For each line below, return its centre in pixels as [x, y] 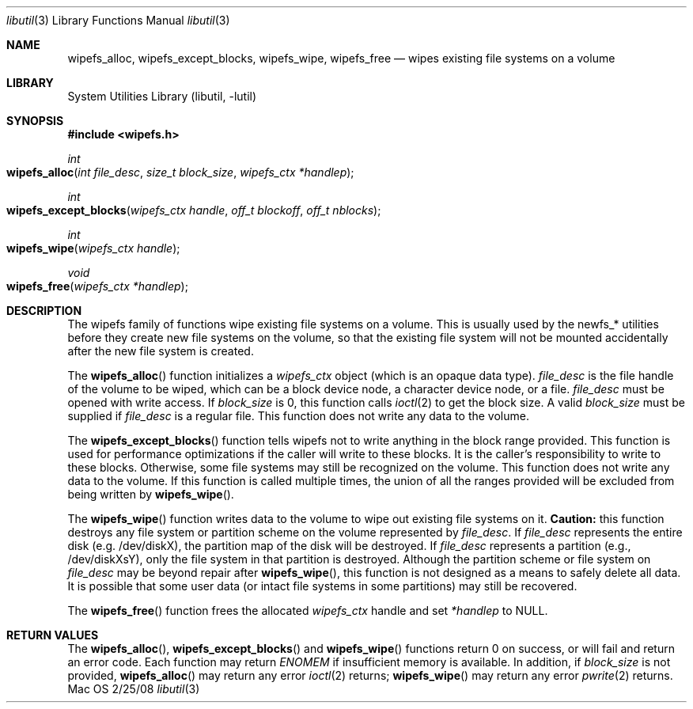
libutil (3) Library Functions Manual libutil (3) [118, 20]
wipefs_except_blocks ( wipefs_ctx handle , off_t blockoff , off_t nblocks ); [194, 210]
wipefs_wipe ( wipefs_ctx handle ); [93, 248]
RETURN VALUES [53, 635]
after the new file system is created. [161, 351]
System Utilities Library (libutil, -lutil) [162, 96]
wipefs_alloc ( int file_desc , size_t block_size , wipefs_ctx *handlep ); [180, 172]
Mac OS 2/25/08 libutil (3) [134, 689]
